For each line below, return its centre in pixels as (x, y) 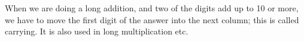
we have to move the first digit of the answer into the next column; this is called (152, 19)
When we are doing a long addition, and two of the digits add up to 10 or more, (152, 8)
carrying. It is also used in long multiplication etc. (97, 31)
